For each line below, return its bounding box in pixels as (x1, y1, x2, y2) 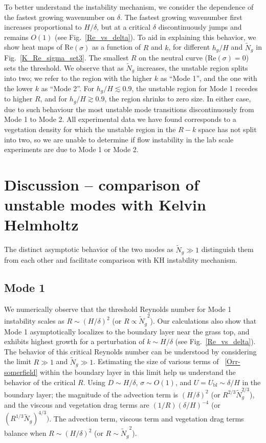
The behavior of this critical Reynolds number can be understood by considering (4, 346, 257, 356)
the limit (4, 356, 31, 367)
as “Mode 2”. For (41, 82, 95, 93)
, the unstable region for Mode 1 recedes (131, 82, 258, 93)
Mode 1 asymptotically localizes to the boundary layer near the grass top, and (4, 326, 250, 336)
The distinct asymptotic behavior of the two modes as (4, 244, 173, 255)
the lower (4, 82, 33, 93)
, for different (168, 41, 210, 52)
